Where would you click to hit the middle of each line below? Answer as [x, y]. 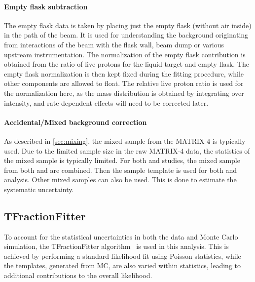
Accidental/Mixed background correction [75, 122]
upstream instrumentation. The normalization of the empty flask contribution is [125, 54]
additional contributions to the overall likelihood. [78, 275]
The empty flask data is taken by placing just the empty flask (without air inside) [128, 25]
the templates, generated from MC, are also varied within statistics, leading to [123, 265]
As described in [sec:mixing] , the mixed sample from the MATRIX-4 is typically [125, 141]
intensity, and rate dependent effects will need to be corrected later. [106, 102]
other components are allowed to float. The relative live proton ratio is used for [124, 83]
